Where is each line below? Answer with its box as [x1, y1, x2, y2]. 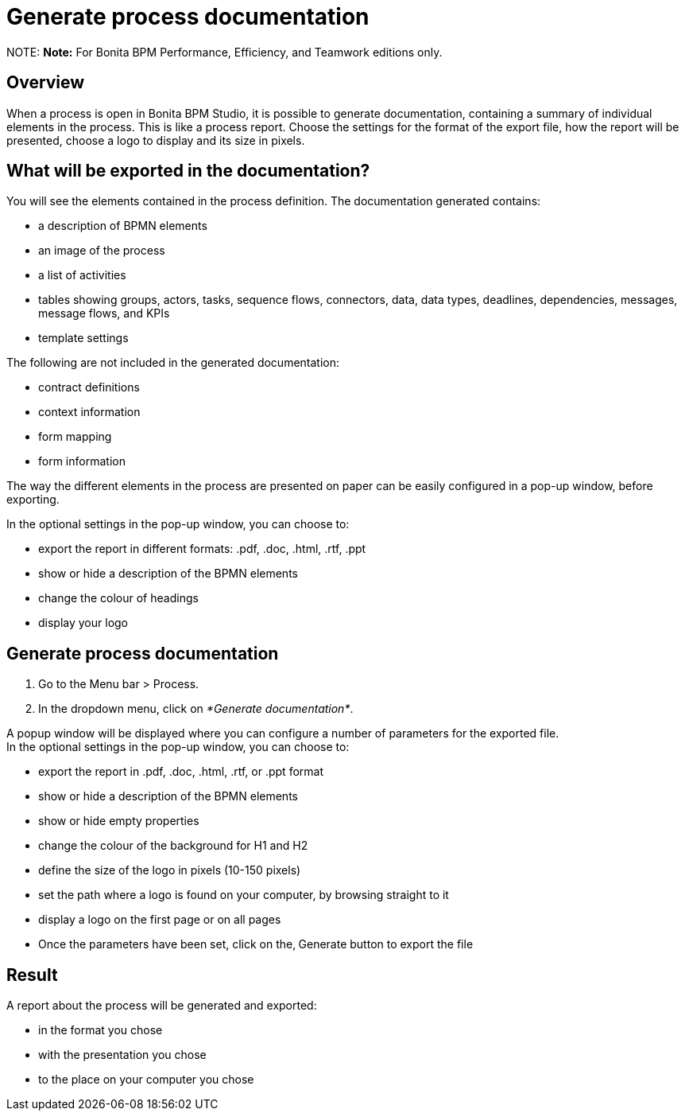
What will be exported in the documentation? [6, 161, 370, 181]
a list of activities [38, 268, 126, 282]
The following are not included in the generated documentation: [6, 356, 340, 370]
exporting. [6, 492, 60, 507]
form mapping [38, 430, 112, 444]
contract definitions [38, 380, 140, 395]
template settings [38, 331, 129, 345]
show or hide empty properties [38, 814, 199, 828]
